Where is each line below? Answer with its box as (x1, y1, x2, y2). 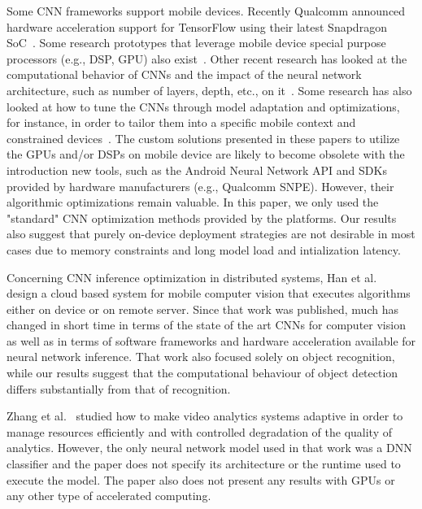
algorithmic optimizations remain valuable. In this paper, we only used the (7, 194, 379, 211)
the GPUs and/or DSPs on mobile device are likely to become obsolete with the (7, 146, 405, 163)
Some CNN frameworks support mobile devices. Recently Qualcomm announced (7, 2, 406, 19)
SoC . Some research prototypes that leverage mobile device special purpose (7, 34, 386, 51)
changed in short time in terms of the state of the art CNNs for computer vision (7, 316, 406, 333)
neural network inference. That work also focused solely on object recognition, (7, 348, 395, 365)
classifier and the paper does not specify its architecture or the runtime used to (7, 455, 401, 472)
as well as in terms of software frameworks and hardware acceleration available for (7, 332, 416, 349)
